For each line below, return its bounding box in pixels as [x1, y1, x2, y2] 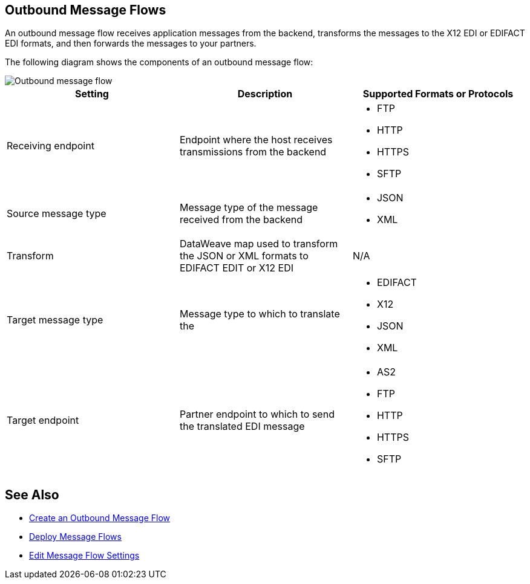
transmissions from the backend [179, 146, 327, 158]
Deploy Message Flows [29, 531, 122, 542]
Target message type [7, 314, 103, 326]
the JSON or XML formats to [179, 250, 309, 262]
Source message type [7, 207, 106, 220]
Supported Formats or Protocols [362, 88, 514, 100]
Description [237, 88, 293, 100]
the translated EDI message [179, 420, 305, 433]
